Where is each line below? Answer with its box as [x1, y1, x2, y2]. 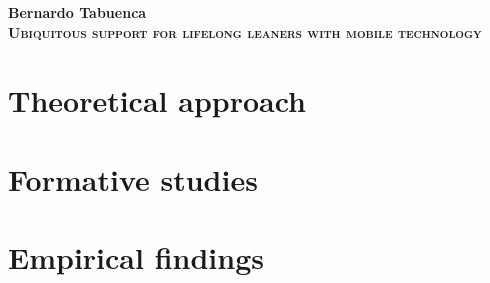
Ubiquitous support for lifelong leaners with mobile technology [8, 21, 482, 42]
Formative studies [8, 158, 258, 199]
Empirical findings [8, 237, 264, 278]
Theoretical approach [8, 80, 307, 121]
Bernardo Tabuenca [8, 2, 147, 22]
